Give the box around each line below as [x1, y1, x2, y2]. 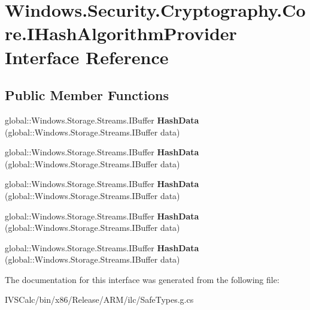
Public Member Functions [5, 86, 169, 104]
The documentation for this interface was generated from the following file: [5, 273, 279, 285]
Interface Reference [5, 44, 169, 69]
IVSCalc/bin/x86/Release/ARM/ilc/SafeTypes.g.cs [5, 293, 194, 306]
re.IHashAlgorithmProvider [5, 21, 237, 46]
